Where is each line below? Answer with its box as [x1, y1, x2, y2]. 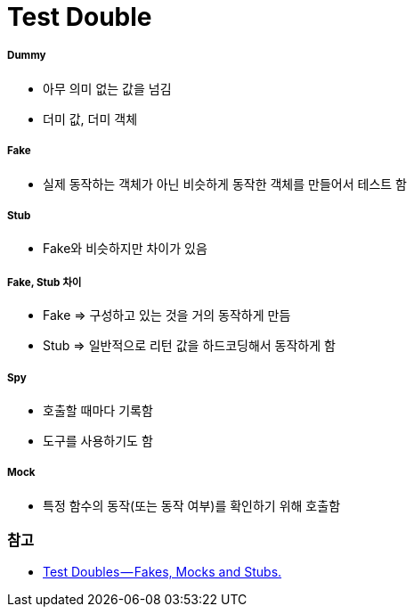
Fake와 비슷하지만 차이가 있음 [43, 241, 207, 257]
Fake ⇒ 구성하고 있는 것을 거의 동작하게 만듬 [43, 307, 291, 323]
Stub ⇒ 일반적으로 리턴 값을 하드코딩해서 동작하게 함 [43, 338, 336, 354]
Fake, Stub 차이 [7, 275, 82, 289]
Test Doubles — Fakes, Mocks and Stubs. [43, 564, 282, 580]
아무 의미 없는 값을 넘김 [43, 80, 172, 96]
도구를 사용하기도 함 [43, 432, 153, 448]
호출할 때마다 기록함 [43, 402, 153, 418]
